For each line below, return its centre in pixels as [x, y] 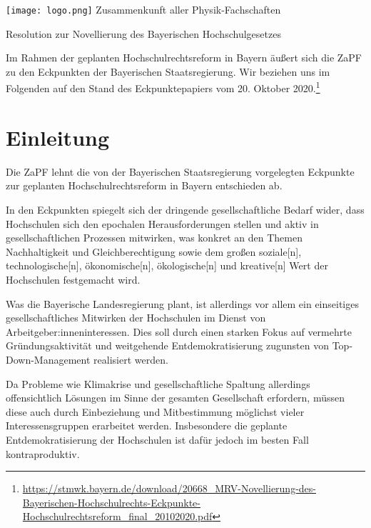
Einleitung [58, 137]
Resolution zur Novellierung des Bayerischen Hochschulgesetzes [143, 33]
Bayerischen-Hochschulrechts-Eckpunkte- [111, 502]
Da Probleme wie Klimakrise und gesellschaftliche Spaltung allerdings [158, 383]
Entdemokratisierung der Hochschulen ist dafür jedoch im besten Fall [157, 439]
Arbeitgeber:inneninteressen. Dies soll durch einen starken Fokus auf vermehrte [179, 331]
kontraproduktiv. [43, 453]
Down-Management [48, 359]
